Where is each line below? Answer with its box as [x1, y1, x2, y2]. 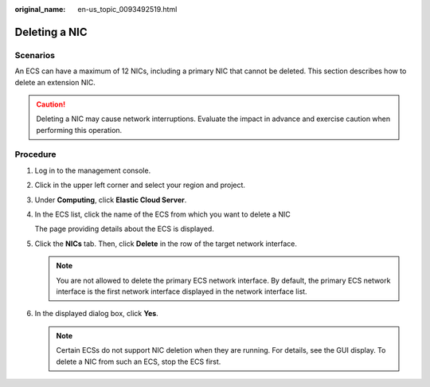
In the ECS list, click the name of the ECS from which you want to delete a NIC [34, 209, 291, 219]
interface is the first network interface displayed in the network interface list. [56, 287, 307, 296]
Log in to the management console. [34, 166, 151, 175]
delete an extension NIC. [14, 77, 96, 87]
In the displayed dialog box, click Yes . [34, 309, 158, 319]
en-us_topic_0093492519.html [77, 5, 178, 14]
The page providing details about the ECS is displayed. [34, 224, 214, 234]
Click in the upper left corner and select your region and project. [34, 180, 246, 190]
